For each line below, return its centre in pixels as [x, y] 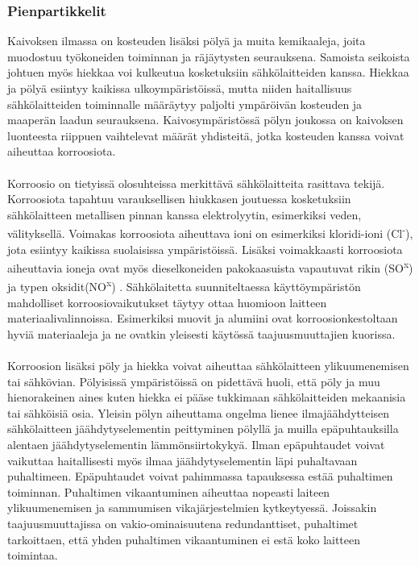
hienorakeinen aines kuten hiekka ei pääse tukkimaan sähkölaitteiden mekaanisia [207, 397]
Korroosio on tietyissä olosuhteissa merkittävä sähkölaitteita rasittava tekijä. [196, 183]
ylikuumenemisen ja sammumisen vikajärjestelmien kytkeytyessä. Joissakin [192, 508]
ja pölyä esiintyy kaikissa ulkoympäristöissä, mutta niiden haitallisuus [180, 88]
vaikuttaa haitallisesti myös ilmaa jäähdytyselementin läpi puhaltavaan [183, 460]
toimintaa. [33, 555]
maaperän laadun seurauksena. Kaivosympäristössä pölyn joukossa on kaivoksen [205, 120]
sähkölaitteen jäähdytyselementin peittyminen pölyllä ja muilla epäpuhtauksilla [203, 429]
